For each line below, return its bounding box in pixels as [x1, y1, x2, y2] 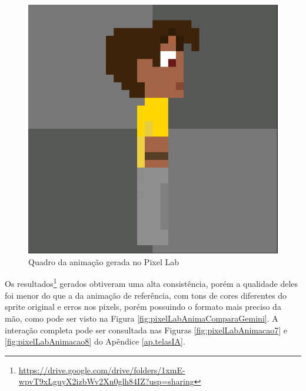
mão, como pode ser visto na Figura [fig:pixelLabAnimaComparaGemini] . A [5, 312, 278, 324]
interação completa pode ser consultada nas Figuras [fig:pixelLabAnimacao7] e [5, 323, 287, 336]
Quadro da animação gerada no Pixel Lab [28, 255, 179, 268]
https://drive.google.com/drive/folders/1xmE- [18, 363, 185, 376]
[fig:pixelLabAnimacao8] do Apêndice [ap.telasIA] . [5, 335, 185, 347]
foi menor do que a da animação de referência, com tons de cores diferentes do [5, 289, 287, 301]
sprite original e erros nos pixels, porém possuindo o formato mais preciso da [5, 300, 281, 313]
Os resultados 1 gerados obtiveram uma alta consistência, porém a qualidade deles [5, 276, 298, 290]
